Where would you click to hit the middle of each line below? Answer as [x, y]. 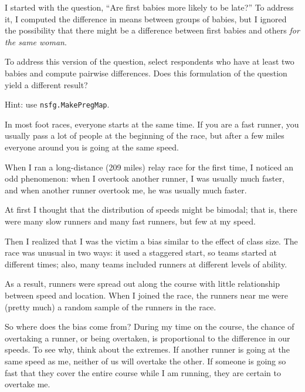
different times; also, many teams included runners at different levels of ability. [146, 264]
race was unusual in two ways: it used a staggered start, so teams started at [141, 252]
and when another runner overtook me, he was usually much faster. [126, 190]
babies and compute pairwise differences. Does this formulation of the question [146, 73]
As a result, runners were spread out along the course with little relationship [142, 284]
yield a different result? [46, 84]
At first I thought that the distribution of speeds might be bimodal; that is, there [151, 210]
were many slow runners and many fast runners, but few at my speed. [130, 221]
